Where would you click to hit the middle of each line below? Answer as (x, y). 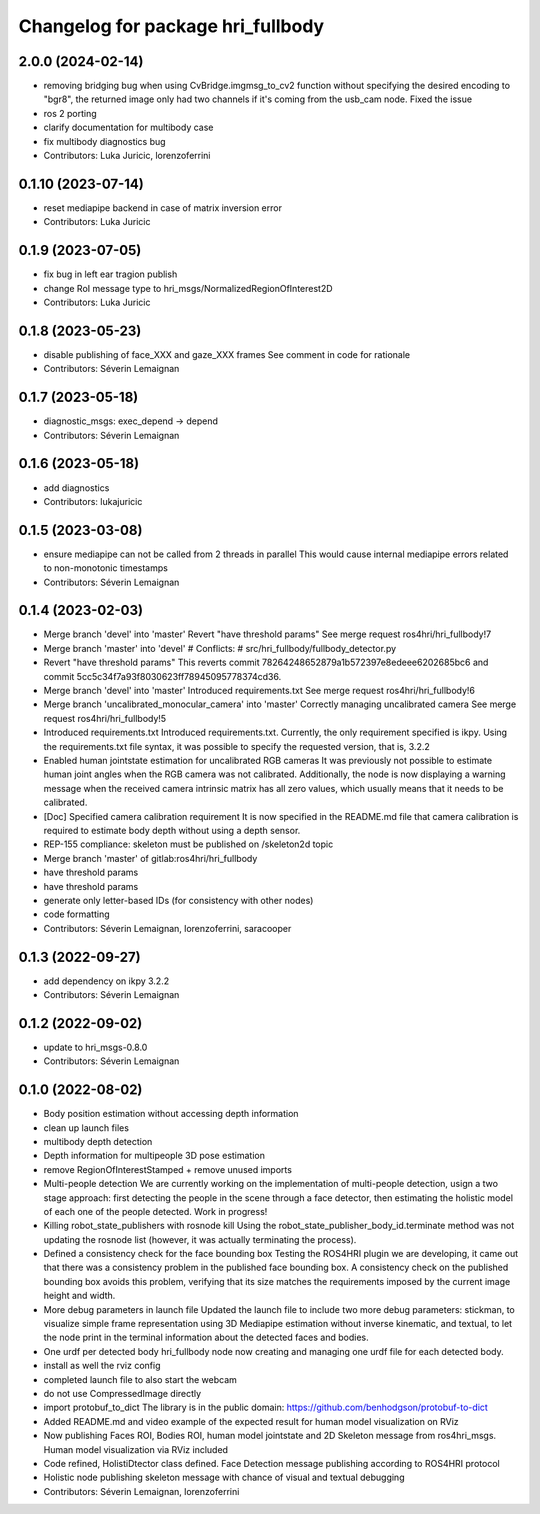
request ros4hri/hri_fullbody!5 (105, 718)
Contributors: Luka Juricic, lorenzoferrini (127, 156)
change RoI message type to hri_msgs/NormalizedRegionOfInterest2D (188, 288)
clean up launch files (86, 1127)
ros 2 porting (70, 113)
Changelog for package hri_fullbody (171, 26)
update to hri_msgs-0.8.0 (95, 1047)
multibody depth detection (98, 1141)
